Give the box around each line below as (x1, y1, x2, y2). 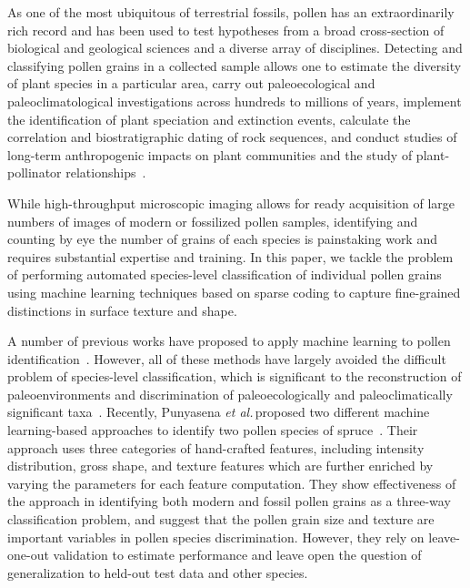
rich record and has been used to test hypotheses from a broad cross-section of (7, 20, 445, 39)
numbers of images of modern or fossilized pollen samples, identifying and (7, 211, 418, 230)
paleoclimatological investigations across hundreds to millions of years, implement (7, 91, 462, 110)
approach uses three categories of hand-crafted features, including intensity (7, 438, 425, 457)
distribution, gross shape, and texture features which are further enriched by (7, 456, 434, 475)
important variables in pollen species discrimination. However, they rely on (7, 527, 425, 546)
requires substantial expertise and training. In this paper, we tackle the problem (7, 247, 454, 266)
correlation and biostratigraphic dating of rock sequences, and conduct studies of (7, 127, 457, 147)
